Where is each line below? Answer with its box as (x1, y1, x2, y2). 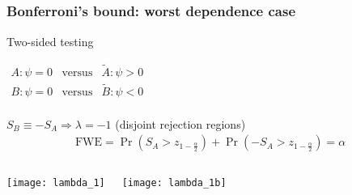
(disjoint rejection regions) (115, 115, 246, 132)
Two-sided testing (6, 32, 94, 49)
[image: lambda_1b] (121, 177, 227, 189)
